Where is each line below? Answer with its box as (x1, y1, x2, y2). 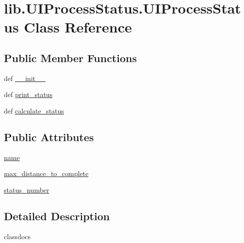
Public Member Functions (4, 50, 137, 65)
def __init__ (4, 73, 46, 83)
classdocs (4, 231, 31, 241)
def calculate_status (4, 105, 64, 115)
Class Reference (24, 17, 132, 37)
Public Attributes (4, 129, 94, 144)
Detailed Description (4, 208, 110, 223)
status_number (4, 184, 49, 194)
